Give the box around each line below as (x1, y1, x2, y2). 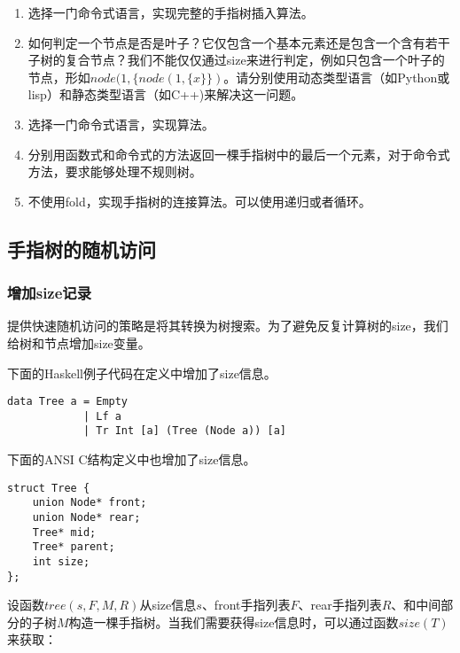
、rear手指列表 (298, 595, 382, 614)
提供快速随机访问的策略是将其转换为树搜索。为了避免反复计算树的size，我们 (7, 316, 448, 335)
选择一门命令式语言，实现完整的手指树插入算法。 (27, 4, 314, 21)
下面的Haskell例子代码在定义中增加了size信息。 (7, 363, 277, 382)
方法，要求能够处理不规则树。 (27, 162, 202, 181)
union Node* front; (32, 496, 147, 509)
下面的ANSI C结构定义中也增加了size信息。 (7, 450, 256, 469)
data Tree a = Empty (7, 395, 129, 408)
